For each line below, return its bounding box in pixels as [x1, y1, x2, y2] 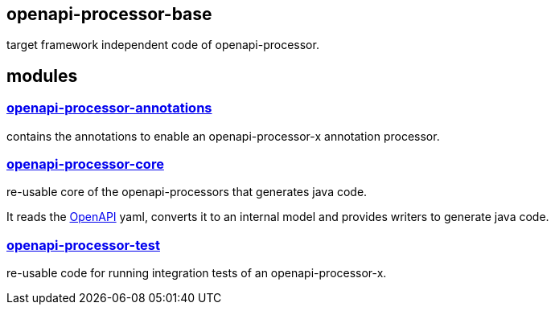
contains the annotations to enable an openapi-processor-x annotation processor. [6, 129, 440, 143]
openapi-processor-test [6, 236, 160, 253]
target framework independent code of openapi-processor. [6, 38, 319, 52]
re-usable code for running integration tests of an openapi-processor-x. [6, 266, 387, 280]
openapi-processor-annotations [6, 100, 212, 117]
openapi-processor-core [6, 156, 164, 173]
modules [6, 65, 78, 86]
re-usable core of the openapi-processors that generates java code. [6, 185, 368, 199]
